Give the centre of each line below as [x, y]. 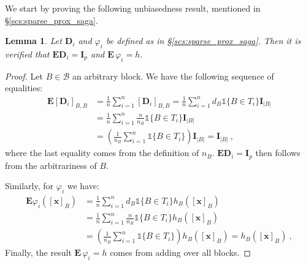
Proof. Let [24, 76]
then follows [278, 153]
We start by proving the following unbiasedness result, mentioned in [133, 8]
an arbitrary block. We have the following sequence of [173, 76]
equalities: [24, 88]
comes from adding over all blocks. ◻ [181, 252]
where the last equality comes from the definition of [102, 153]
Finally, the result [38, 252]
